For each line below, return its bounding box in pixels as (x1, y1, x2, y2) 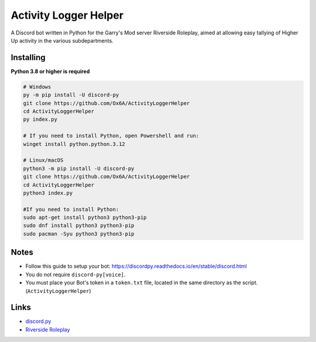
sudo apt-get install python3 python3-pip (23, 214, 147, 221)
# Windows (23, 83, 51, 90)
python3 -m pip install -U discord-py (23, 165, 135, 172)
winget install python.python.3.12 (23, 141, 125, 147)
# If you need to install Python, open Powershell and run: (23, 132, 200, 139)
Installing (11, 53, 46, 62)
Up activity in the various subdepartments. (11, 37, 114, 44)
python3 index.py (23, 190, 73, 196)
